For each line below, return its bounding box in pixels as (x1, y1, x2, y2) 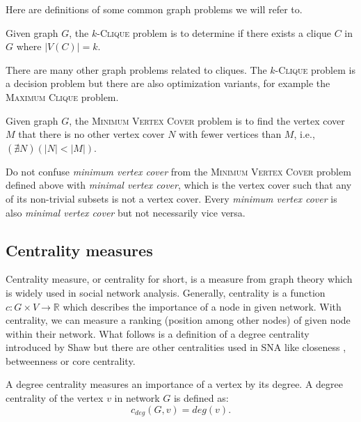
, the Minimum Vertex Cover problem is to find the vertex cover (69, 113, 345, 127)
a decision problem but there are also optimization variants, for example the (6, 76, 330, 91)
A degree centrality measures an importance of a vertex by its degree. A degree (6, 377, 343, 391)
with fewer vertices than (179, 127, 282, 141)
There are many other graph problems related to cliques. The (6, 62, 267, 77)
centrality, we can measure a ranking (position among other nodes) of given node (6, 313, 351, 327)
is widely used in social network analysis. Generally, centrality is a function (6, 285, 326, 299)
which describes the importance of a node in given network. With (63, 299, 342, 313)
